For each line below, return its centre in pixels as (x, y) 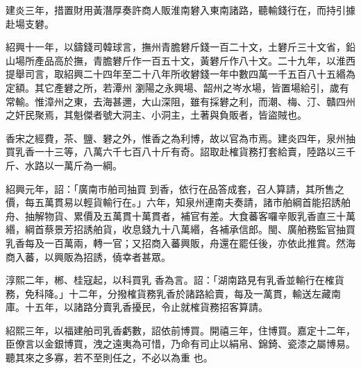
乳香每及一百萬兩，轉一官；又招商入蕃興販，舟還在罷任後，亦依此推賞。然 (176, 242)
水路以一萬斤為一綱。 (73, 165)
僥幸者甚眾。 (141, 256)
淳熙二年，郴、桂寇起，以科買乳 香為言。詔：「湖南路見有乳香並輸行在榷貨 (175, 280)
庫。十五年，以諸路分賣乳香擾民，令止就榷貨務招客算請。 (137, 307)
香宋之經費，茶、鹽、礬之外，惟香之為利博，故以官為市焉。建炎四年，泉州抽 (180, 138)
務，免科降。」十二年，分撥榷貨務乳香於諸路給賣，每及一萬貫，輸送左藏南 (173, 293)
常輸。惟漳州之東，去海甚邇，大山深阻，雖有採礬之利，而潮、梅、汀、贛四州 (180, 101)
